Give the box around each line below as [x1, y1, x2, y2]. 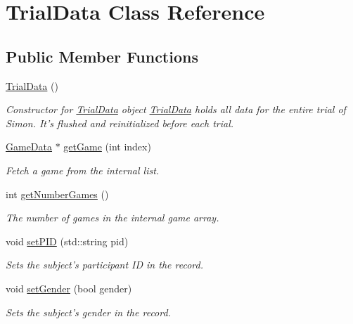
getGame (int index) [63, 139, 151, 154]
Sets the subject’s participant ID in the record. [6, 257, 203, 272]
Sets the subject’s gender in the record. [6, 304, 171, 319]
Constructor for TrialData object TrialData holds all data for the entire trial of [6, 102, 346, 117]
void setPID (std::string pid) [6, 233, 129, 248]
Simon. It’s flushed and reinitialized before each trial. [6, 115, 234, 130]
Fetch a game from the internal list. [6, 162, 160, 177]
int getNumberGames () [6, 186, 109, 201]
